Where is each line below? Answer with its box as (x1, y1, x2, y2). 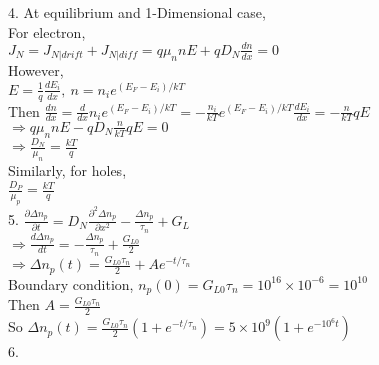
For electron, (8, 21, 86, 42)
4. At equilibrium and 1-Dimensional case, (8, 2, 266, 22)
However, (8, 60, 64, 81)
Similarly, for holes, (8, 160, 127, 181)
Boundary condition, (8, 273, 134, 294)
